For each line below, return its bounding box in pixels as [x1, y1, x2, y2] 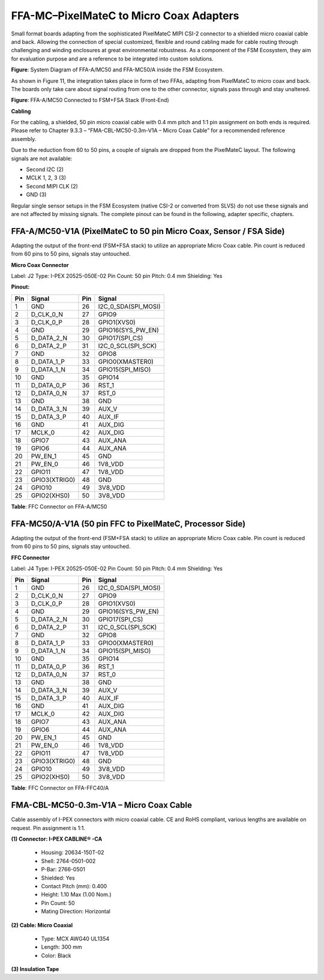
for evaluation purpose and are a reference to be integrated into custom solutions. [11, 55, 214, 62]
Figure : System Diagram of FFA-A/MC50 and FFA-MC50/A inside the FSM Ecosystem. [11, 66, 224, 73]
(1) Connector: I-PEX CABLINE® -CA [11, 835, 103, 843]
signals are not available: [11, 155, 73, 162]
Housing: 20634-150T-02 [41, 849, 104, 856]
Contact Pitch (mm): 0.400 [41, 882, 107, 889]
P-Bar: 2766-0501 [41, 866, 85, 873]
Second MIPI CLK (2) [26, 182, 78, 190]
